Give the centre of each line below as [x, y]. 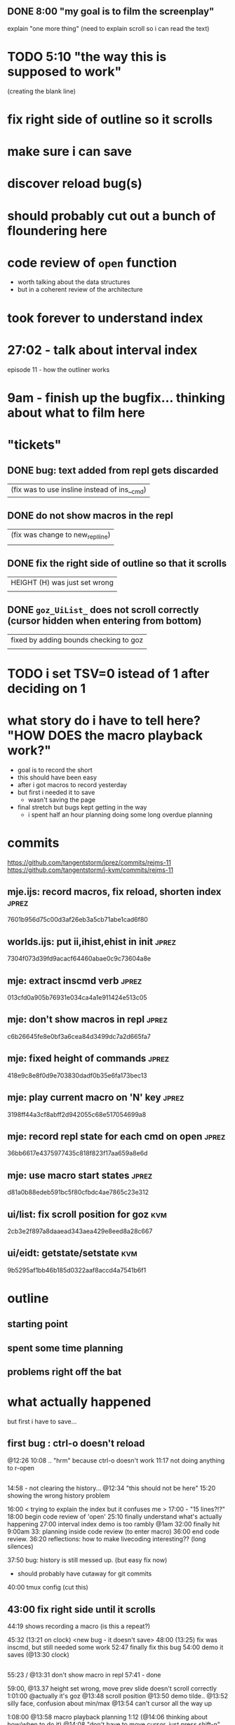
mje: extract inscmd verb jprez [75, 980]
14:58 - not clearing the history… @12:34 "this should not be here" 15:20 [112, 1488]
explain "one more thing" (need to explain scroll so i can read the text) [108, 28]
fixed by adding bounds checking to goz [77, 640]
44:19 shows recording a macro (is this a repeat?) [79, 1626]
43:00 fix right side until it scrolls [81, 1609]
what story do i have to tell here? [104, 720]
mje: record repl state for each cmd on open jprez [116, 1136]
